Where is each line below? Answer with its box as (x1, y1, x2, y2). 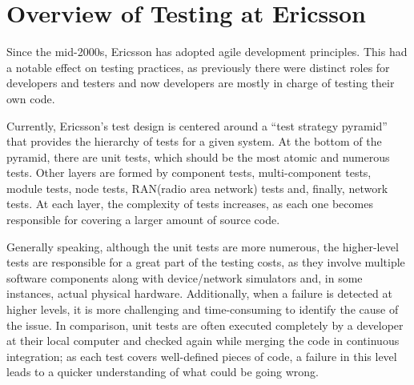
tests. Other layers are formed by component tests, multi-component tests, (6, 164, 372, 181)
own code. (6, 90, 55, 106)
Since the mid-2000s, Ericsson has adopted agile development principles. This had (6, 43, 408, 60)
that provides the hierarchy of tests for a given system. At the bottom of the (6, 133, 382, 150)
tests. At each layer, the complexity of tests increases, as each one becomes (6, 195, 373, 212)
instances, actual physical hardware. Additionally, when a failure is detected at (6, 285, 392, 302)
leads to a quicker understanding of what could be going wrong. (6, 363, 319, 380)
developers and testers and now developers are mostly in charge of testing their (6, 74, 395, 91)
